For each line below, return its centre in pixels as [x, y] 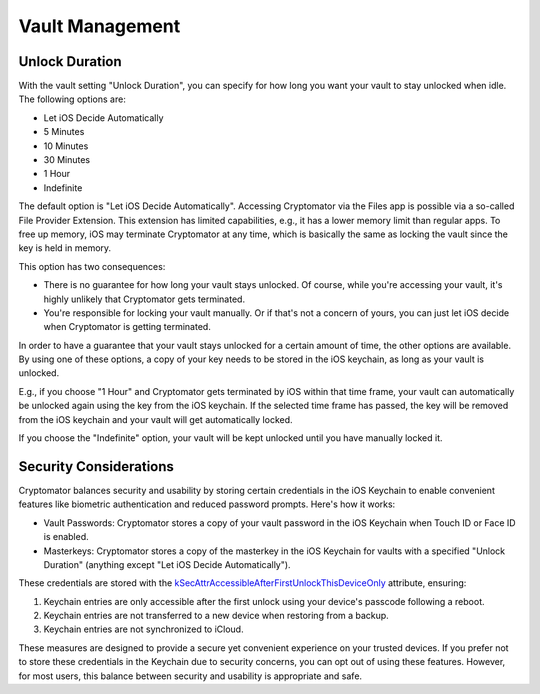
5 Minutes [64, 132]
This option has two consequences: [92, 266]
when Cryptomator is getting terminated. [127, 327]
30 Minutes [66, 160]
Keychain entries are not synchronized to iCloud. [143, 629]
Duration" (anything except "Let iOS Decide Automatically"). [167, 564]
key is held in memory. [65, 248]
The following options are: [72, 99]
